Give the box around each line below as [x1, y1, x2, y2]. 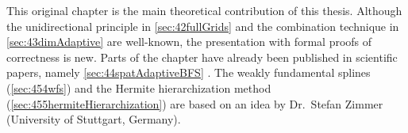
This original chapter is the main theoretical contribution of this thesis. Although [6, 2, 402, 18]
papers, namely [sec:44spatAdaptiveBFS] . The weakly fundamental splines [6, 64, 371, 81]
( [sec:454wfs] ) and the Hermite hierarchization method [6, 79, 271, 96]
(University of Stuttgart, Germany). [6, 111, 181, 127]
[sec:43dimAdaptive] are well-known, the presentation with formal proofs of [6, 33, 372, 50]
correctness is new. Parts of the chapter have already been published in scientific [6, 48, 398, 65]
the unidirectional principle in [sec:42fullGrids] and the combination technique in [6, 17, 399, 34]
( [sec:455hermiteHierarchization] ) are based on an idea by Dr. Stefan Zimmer [6, 95, 383, 112]
